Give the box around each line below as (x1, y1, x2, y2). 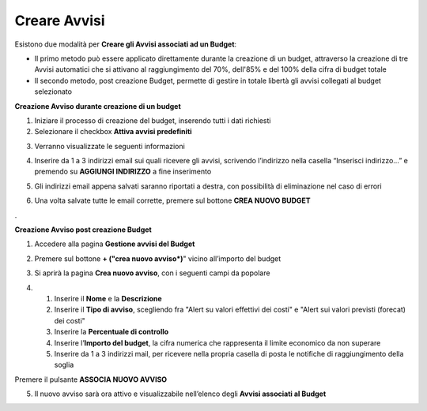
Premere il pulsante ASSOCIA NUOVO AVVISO (14, 375, 168, 384)
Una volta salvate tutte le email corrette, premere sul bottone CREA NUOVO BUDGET (34, 196, 312, 205)
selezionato (34, 87, 73, 96)
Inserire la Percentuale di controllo (54, 327, 169, 337)
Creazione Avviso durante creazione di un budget (14, 101, 181, 110)
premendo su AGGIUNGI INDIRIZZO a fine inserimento (34, 166, 212, 177)
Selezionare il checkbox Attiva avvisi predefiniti (34, 127, 193, 136)
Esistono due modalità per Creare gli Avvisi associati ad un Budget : (14, 39, 237, 49)
